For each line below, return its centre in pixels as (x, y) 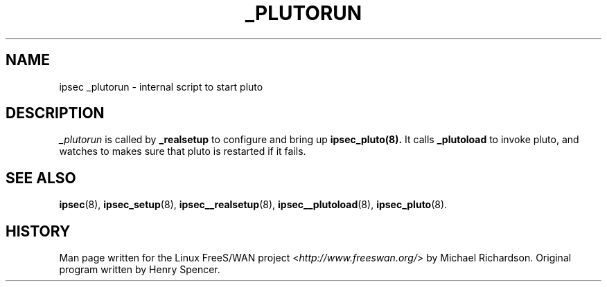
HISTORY (38, 231)
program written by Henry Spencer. (140, 270)
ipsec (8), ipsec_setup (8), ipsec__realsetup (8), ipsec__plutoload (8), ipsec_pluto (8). (253, 205)
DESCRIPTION (55, 113)
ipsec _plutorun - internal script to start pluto (161, 86)
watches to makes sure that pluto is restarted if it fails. (183, 151)
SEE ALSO (41, 178)
